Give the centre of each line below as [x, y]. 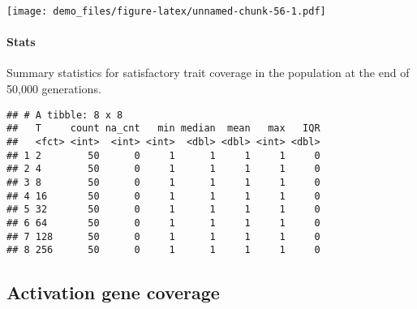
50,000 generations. [54, 89]
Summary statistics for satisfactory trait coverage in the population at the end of [208, 73]
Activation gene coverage [113, 292]
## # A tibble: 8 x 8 [65, 115]
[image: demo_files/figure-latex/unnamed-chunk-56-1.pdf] [166, 11]
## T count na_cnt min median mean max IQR [163, 129]
